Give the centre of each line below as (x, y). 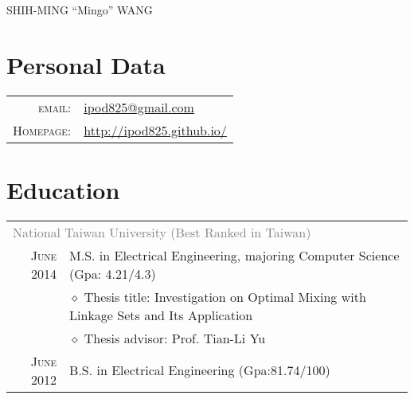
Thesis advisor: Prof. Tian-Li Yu (175, 338)
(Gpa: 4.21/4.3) (113, 273)
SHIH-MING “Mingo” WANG (80, 10)
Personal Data (86, 64)
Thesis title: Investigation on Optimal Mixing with (225, 296)
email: (55, 107)
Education (63, 189)
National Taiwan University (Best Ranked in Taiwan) (162, 232)
